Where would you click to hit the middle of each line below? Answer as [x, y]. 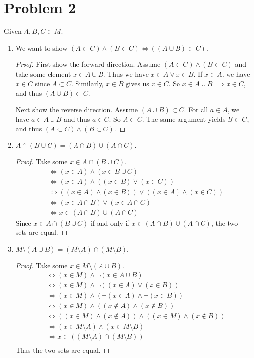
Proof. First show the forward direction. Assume [88, 64]
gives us [137, 83]
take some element [43, 73]
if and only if [110, 222]
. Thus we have [126, 73]
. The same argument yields [184, 119]
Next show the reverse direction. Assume [77, 109]
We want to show [41, 47]
